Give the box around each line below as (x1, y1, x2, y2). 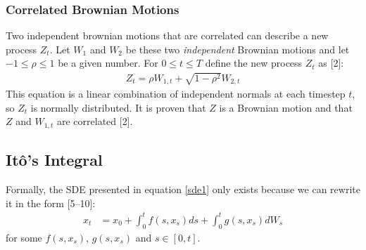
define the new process (205, 55, 303, 70)
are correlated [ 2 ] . (56, 114, 133, 129)
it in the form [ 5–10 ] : (6, 195, 96, 210)
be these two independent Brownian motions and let (125, 41, 350, 56)
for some (6, 230, 42, 244)
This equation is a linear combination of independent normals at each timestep (6, 86, 346, 101)
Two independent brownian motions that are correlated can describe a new (6, 28, 329, 43)
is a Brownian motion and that (219, 100, 353, 114)
